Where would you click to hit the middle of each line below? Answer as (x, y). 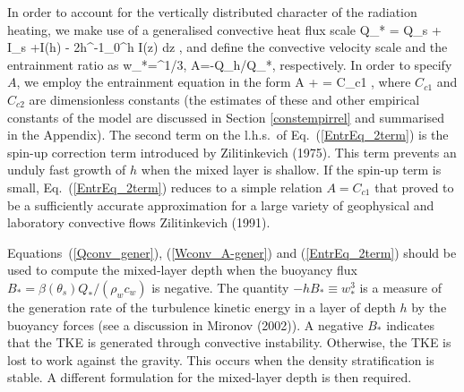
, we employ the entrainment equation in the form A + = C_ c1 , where (214, 82)
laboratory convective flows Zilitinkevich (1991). (139, 222)
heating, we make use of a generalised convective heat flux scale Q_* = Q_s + (224, 29)
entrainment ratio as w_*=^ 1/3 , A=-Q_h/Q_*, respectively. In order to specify (230, 64)
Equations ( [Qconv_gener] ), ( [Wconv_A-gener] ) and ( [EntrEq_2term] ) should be (232, 252)
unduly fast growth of (67, 170)
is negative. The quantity (220, 287)
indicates (410, 324)
